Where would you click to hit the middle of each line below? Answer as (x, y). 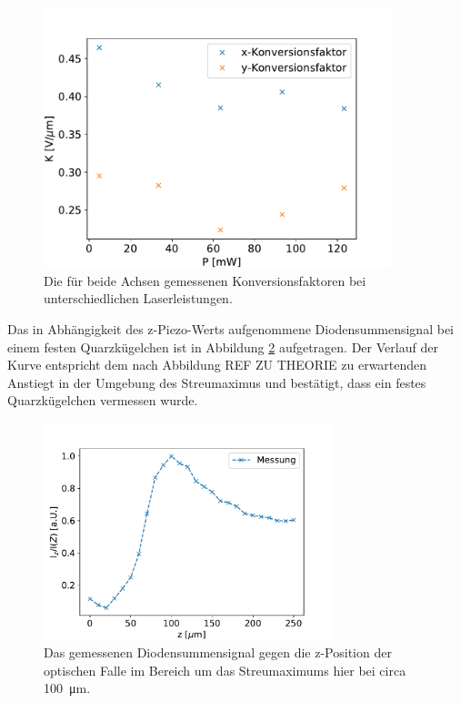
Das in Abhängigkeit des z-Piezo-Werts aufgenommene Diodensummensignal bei (230, 328)
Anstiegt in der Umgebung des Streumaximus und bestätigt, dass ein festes (217, 382)
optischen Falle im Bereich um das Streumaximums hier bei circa (225, 670)
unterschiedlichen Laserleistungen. (138, 298)
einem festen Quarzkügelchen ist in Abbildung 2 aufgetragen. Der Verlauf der (223, 346)
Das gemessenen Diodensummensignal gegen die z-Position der (218, 652)
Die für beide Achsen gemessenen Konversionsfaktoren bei (205, 280)
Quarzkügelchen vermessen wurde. (103, 400)
